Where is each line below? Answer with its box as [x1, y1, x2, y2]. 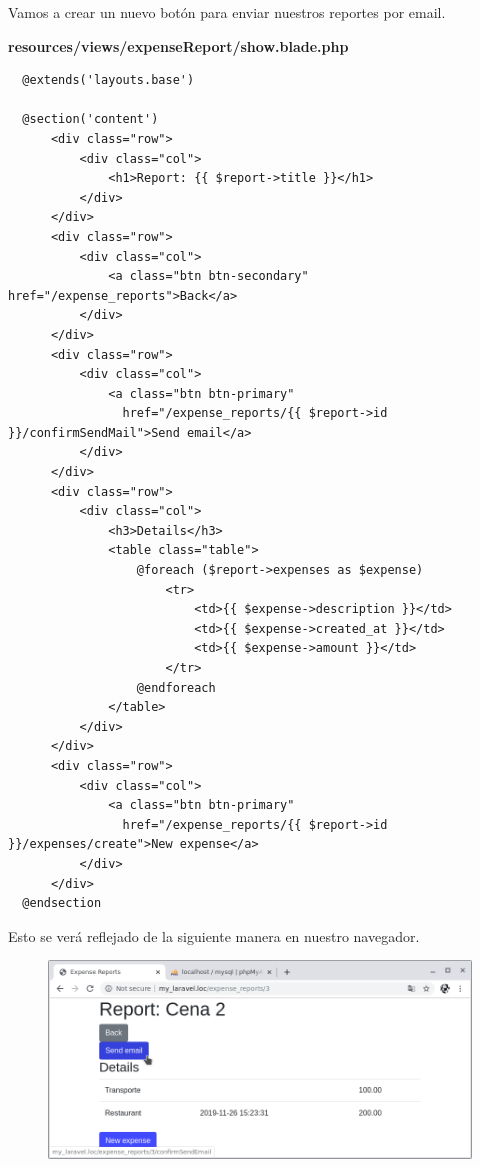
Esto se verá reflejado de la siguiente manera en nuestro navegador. [8, 925, 420, 946]
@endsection [22, 896, 102, 911]
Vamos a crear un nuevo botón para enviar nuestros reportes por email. [8, 2, 446, 22]
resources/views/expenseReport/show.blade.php [8, 35, 349, 56]
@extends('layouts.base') [22, 73, 195, 88]
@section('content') [22, 112, 159, 127]
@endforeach [136, 680, 216, 695]
